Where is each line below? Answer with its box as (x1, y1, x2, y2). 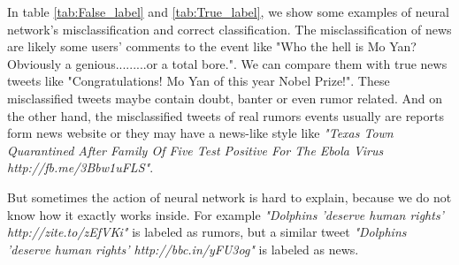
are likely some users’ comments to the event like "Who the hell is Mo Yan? (7, 37, 417, 56)
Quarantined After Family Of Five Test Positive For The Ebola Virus (7, 140, 384, 159)
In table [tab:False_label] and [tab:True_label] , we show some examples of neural (7, 3, 449, 20)
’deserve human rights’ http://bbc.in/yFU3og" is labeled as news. (7, 239, 359, 258)
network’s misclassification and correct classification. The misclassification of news (7, 19, 452, 38)
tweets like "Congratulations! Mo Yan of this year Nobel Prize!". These (7, 72, 390, 90)
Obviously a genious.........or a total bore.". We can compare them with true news (7, 54, 448, 72)
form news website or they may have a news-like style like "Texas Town (7, 124, 394, 142)
